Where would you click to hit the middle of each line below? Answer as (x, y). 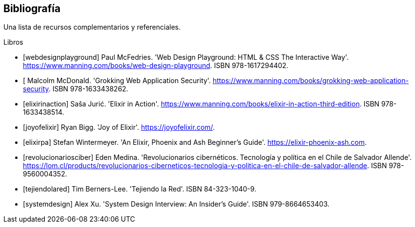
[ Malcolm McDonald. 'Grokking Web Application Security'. (117, 81)
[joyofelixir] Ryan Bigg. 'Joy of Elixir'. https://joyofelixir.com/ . (119, 127)
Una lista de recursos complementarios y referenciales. (92, 27)
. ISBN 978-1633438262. (88, 89)
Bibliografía (32, 9)
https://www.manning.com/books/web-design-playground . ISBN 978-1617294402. (156, 66)
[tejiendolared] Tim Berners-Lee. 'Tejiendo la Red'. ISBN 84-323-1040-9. (140, 189)
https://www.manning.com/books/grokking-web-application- (311, 81)
